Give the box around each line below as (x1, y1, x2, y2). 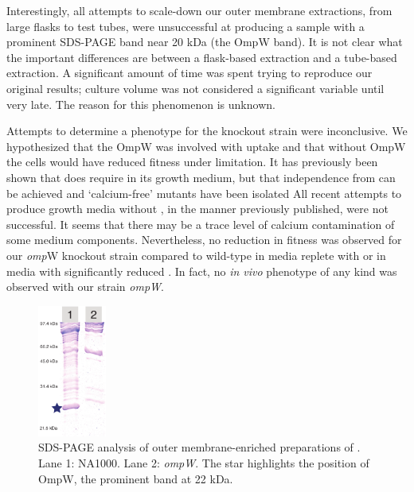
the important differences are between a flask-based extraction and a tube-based (6, 48, 397, 65)
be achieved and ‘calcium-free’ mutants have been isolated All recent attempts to (6, 184, 402, 201)
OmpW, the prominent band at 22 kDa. (38, 470, 233, 486)
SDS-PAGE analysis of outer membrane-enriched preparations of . (38, 439, 361, 455)
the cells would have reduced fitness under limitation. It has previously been (6, 153, 378, 170)
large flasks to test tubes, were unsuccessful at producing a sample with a (6, 17, 365, 34)
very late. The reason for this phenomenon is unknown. (6, 95, 275, 112)
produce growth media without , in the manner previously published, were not (6, 200, 389, 217)
